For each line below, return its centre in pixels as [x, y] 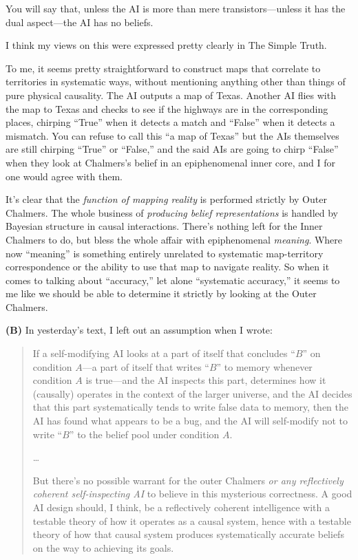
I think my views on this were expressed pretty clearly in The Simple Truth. [166, 45]
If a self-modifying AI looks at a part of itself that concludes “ [164, 353]
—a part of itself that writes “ [146, 366]
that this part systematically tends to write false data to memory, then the [191, 407]
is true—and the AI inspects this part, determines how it [206, 380]
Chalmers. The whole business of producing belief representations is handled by [172, 212]
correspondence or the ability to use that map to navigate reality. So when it [168, 267]
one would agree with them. [64, 176]
